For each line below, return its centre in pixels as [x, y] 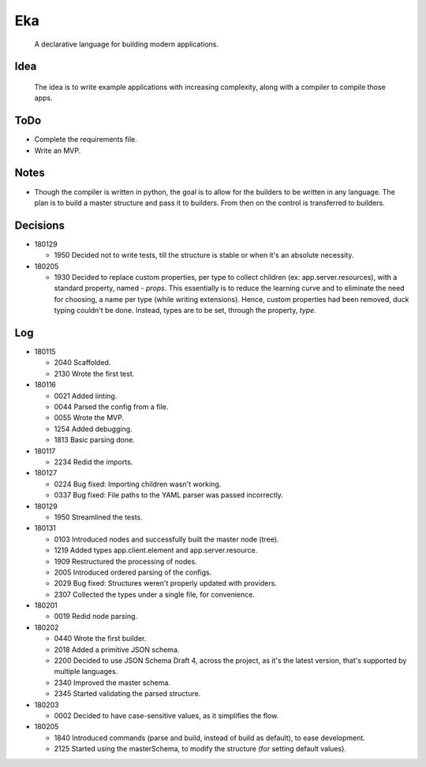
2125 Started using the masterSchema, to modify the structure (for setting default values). [200, 749]
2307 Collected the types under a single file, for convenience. [155, 594]
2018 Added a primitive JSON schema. [117, 650]
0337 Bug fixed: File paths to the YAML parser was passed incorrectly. [169, 495]
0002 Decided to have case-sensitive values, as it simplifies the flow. [166, 715]
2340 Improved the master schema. [112, 683]
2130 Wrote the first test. [94, 374]
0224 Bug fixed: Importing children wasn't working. [138, 484]
